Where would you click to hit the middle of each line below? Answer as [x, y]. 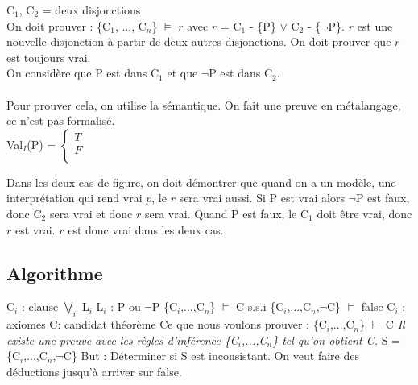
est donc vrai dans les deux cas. [146, 229]
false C [378, 306]
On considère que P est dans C [83, 73]
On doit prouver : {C [59, 25]
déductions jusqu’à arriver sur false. [94, 371]
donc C [24, 213]
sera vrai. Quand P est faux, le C [227, 213]
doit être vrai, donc [364, 213]
